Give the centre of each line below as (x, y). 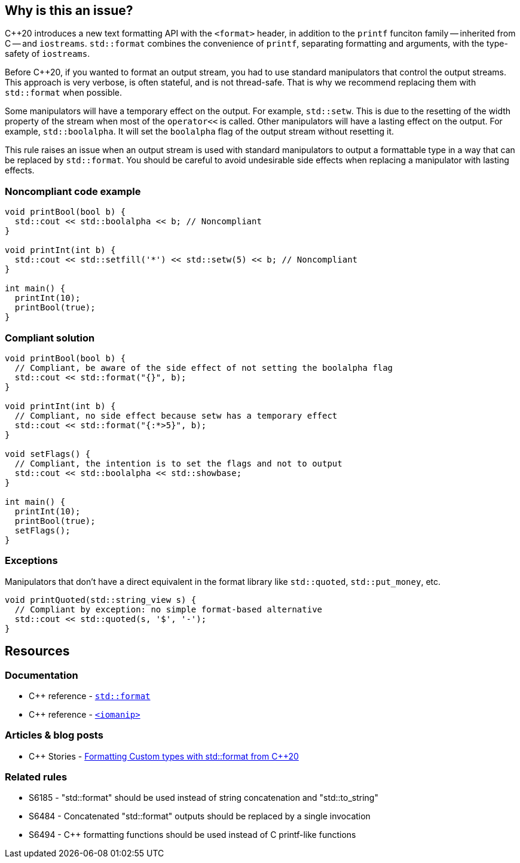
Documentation (42, 675)
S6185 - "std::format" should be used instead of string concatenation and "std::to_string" (204, 798)
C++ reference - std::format (90, 696)
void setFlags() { (48, 454)
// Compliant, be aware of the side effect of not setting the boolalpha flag (204, 368)
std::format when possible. (64, 93)
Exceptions (31, 561)
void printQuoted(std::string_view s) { (101, 600)
